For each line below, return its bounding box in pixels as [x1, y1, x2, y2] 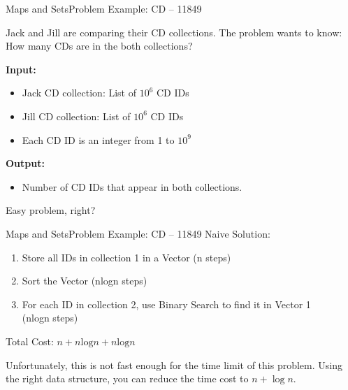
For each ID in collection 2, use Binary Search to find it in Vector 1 [22, 296, 311, 311]
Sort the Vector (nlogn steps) [22, 273, 147, 288]
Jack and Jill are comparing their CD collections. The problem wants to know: [6, 24, 342, 39]
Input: [6, 62, 36, 76]
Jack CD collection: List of [22, 85, 136, 100]
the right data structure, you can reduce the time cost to [6, 371, 249, 386]
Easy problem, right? [6, 203, 96, 217]
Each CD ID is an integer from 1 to [22, 132, 175, 147]
